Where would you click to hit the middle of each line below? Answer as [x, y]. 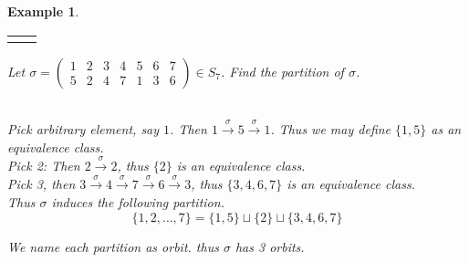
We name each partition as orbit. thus [113, 246]
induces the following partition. [138, 201]
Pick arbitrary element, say [83, 128]
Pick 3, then [42, 184]
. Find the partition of [282, 71]
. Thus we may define [331, 128]
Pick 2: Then [44, 165]
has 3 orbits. [270, 246]
